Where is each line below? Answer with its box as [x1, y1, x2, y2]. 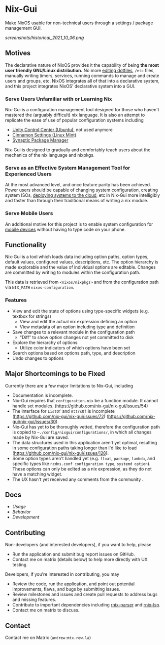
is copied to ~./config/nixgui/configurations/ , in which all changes [12, 429, 152, 435]
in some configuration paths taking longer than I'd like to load [12, 445, 137, 451]
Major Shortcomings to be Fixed [5, 370, 105, 378]
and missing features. [12, 597, 57, 602]
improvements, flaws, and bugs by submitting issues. [12, 586, 121, 592]
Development [12, 514, 39, 520]
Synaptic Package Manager [12, 137, 68, 143]
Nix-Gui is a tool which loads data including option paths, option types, [5, 254, 149, 260]
